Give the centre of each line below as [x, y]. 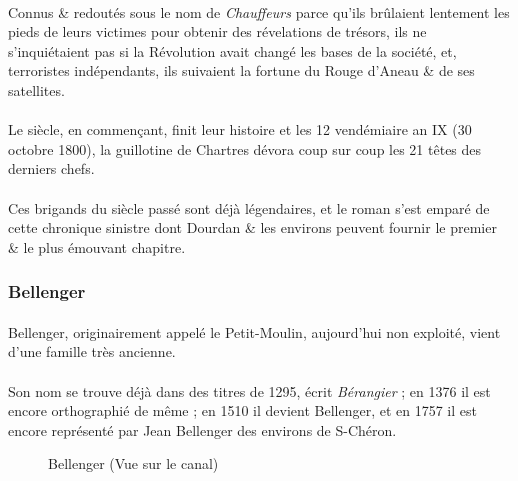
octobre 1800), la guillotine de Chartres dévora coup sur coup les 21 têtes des [245, 148]
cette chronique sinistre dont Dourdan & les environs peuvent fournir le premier [252, 227]
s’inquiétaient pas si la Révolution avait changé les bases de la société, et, [232, 50]
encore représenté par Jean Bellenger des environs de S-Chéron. [202, 429]
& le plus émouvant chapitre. [97, 246]
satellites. [36, 89]
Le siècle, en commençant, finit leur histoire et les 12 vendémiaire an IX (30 [240, 129]
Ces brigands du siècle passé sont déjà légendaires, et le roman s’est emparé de [249, 207]
